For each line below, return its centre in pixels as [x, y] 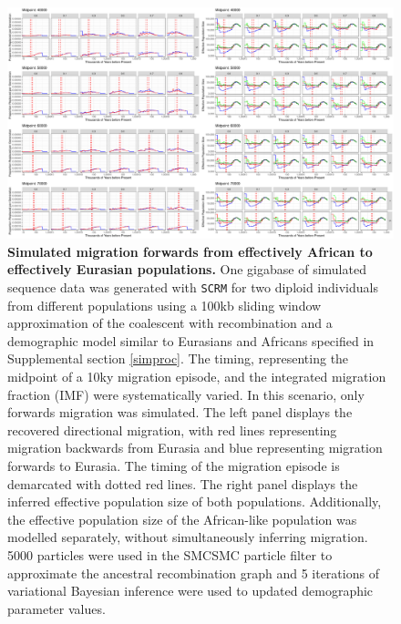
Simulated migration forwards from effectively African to [190, 251]
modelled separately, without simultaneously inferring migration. [188, 537]
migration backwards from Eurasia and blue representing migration [195, 448]
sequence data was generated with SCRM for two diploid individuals [193, 287]
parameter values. [57, 608]
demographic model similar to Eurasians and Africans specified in [191, 340]
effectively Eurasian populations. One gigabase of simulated [187, 269]
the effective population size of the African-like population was [182, 519]
